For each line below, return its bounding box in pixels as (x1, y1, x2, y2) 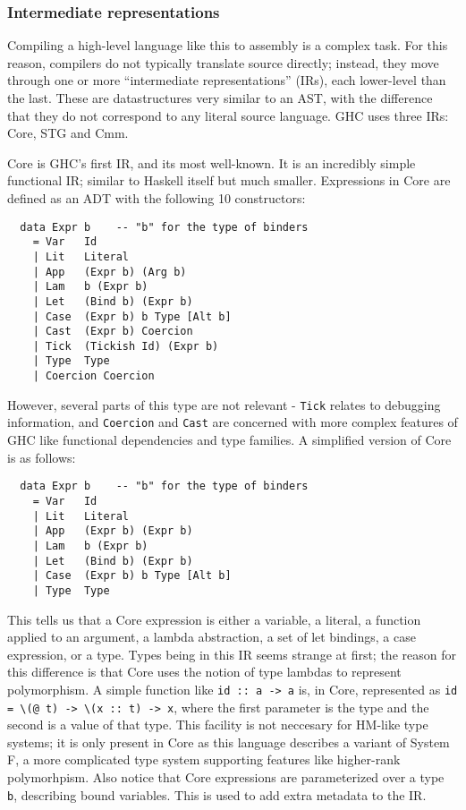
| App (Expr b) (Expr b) (32, 524, 193, 538)
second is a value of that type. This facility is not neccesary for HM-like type (7, 715, 428, 734)
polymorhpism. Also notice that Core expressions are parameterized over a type (7, 768, 445, 786)
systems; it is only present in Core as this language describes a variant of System (7, 732, 450, 751)
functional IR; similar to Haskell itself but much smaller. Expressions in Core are (7, 171, 451, 190)
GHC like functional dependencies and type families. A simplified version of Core (7, 431, 452, 449)
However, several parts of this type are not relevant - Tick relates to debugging (7, 395, 441, 414)
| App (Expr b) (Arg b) (32, 265, 187, 278)
